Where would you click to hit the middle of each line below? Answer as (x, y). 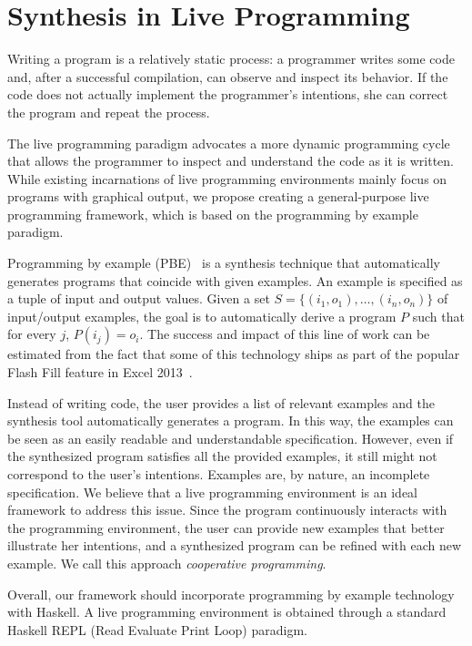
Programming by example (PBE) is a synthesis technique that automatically (224, 263)
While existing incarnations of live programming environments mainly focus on (227, 178)
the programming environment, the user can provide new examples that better (226, 527)
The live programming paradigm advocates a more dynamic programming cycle (229, 143)
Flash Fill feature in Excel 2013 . (100, 372)
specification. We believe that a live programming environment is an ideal (212, 492)
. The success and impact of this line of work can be (285, 334)
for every (32, 334)
